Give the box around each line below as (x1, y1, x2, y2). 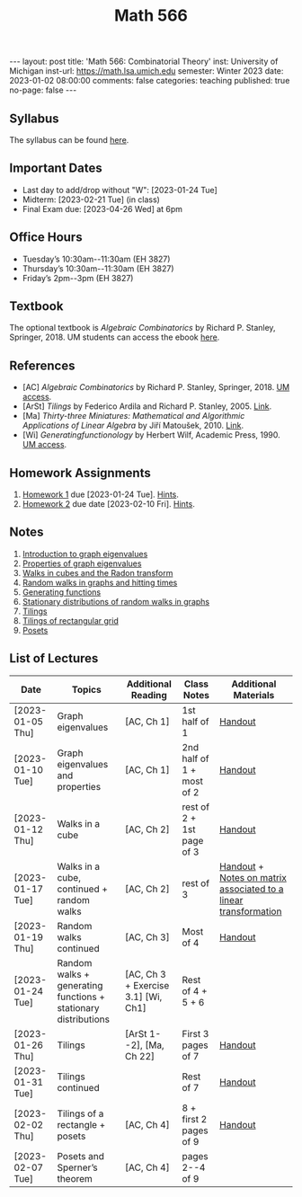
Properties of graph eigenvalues (22, 558, 142, 569)
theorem (57, 1172, 93, 1184)
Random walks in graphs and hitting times (22, 577, 178, 588)
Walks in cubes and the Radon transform (22, 567, 173, 578)
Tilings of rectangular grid (22, 615, 119, 625)
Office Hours (9, 230, 83, 245)
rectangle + (57, 1118, 106, 1130)
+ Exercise (124, 979, 170, 991)
